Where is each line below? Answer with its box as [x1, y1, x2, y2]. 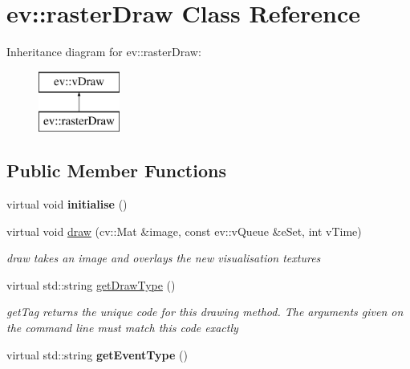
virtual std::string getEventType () [6, 346, 188, 363]
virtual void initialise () [6, 196, 128, 213]
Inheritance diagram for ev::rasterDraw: [6, 43, 201, 60]
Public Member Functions [6, 158, 226, 183]
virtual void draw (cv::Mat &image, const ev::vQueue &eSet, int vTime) [6, 222, 362, 239]
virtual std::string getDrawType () [6, 276, 176, 293]
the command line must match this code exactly [6, 319, 238, 336]
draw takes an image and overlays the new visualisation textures [6, 249, 321, 266]
